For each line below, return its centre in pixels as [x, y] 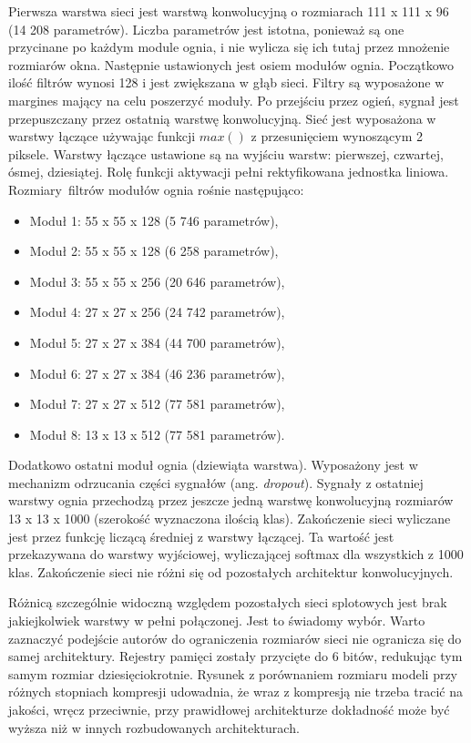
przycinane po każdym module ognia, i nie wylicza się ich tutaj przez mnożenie [229, 47]
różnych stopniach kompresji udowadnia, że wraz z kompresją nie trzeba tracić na [235, 692]
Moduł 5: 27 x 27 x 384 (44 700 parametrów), [157, 342]
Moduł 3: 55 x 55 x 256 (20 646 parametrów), [157, 281]
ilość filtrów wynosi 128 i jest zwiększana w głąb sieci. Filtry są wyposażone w [226, 82]
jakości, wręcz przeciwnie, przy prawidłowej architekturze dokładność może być [229, 709]
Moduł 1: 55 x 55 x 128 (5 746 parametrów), [154, 220]
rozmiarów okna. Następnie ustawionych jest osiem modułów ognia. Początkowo [231, 64]
